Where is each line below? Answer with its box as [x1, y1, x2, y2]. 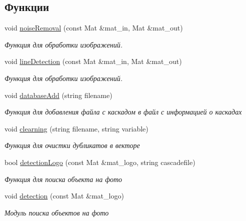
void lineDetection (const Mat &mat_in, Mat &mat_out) [4, 56, 182, 66]
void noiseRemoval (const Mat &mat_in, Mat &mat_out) [4, 22, 183, 33]
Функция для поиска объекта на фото [4, 173, 122, 184]
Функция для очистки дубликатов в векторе [4, 140, 140, 150]
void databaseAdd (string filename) [4, 89, 112, 100]
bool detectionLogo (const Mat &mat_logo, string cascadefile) [4, 156, 195, 167]
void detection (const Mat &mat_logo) [4, 190, 124, 201]
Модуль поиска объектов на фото [4, 207, 109, 217]
